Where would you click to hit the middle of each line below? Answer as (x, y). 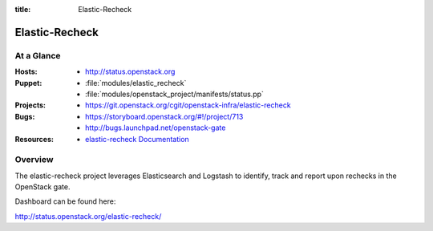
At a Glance (38, 55)
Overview (34, 160)
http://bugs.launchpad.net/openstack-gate (156, 128)
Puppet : (28, 83)
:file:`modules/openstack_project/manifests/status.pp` (175, 94)
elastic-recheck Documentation (138, 139)
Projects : (30, 105)
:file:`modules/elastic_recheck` (136, 83)
